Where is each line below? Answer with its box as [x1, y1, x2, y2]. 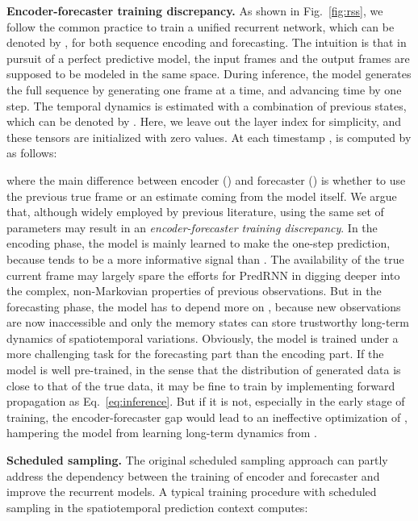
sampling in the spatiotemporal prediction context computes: [6, 498, 308, 515]
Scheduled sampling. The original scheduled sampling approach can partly [6, 452, 388, 469]
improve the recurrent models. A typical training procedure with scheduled [6, 483, 377, 500]
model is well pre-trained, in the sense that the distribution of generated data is [6, 361, 401, 378]
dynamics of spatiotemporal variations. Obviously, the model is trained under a [6, 329, 399, 346]
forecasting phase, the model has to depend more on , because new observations [6, 298, 401, 315]
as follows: [6, 144, 57, 161]
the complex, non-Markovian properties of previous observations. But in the [6, 282, 382, 299]
